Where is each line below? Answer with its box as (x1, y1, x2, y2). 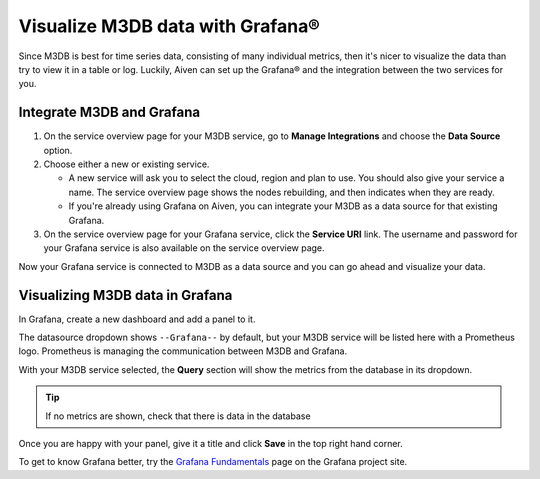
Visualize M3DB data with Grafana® (18, 15, 320, 37)
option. (43, 144, 73, 156)
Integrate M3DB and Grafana (18, 104, 200, 121)
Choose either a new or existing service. (43, 158, 210, 170)
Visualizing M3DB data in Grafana (18, 286, 233, 304)
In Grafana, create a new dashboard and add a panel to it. (18, 313, 256, 325)
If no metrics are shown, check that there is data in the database (45, 410, 311, 422)
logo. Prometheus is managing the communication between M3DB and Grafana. (18, 345, 348, 357)
